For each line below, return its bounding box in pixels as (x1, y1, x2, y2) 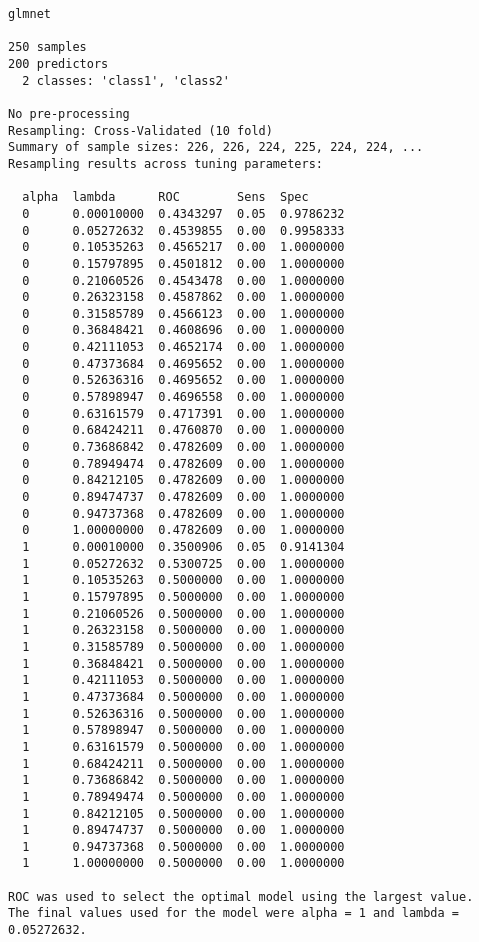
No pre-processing (8, 106, 130, 121)
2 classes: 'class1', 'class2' (22, 73, 230, 88)
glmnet (8, 7, 51, 21)
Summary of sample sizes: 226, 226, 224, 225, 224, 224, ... (8, 140, 424, 155)
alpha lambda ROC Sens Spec (22, 190, 309, 205)
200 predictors (8, 56, 109, 71)
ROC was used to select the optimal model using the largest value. (8, 889, 474, 904)
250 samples (8, 40, 87, 55)
